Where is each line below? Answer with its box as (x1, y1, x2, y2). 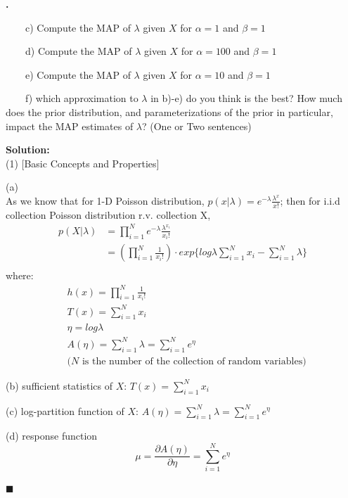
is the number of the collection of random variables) (82, 356, 307, 366)
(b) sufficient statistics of (6, 378, 112, 392)
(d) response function (6, 428, 98, 443)
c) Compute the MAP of (25, 20, 131, 34)
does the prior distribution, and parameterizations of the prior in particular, (6, 104, 333, 119)
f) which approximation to (25, 91, 138, 106)
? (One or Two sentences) (142, 118, 252, 133)
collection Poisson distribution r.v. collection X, (6, 207, 211, 222)
